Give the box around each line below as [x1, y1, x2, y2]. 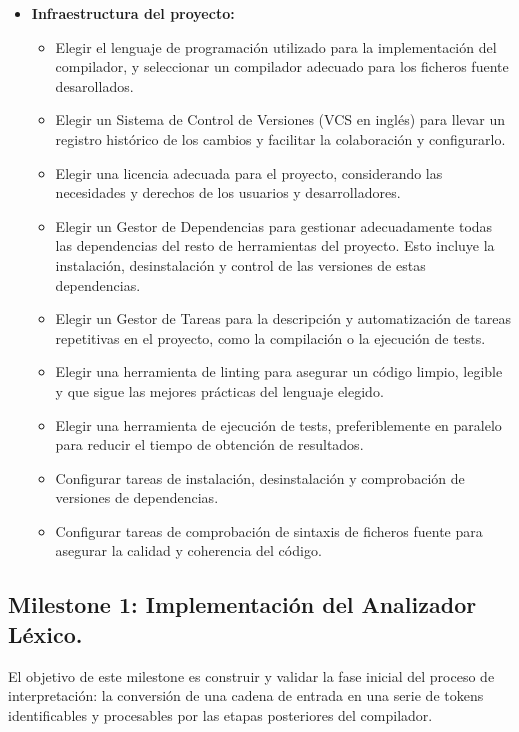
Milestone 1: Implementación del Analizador [8, 589, 477, 620]
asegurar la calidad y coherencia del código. [55, 540, 322, 561]
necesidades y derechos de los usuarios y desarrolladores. [55, 182, 401, 203]
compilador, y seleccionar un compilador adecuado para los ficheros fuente [55, 56, 509, 77]
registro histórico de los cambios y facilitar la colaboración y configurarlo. [55, 128, 506, 149]
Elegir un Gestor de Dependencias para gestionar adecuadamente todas [55, 215, 493, 236]
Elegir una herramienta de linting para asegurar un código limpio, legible [55, 361, 503, 382]
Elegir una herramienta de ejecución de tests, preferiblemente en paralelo [55, 414, 502, 435]
